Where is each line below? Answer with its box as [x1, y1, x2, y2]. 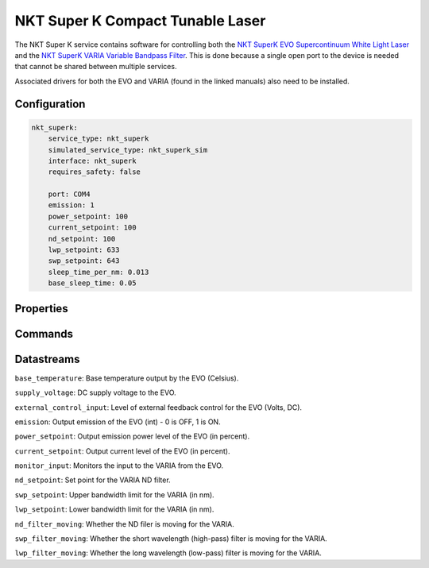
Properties [14, 302, 68, 315]
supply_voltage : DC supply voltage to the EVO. [14, 388, 176, 397]
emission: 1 [48, 201, 95, 210]
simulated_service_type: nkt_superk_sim [48, 145, 208, 154]
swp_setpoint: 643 [48, 257, 120, 265]
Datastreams [14, 352, 80, 365]
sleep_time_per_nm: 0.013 [48, 267, 149, 276]
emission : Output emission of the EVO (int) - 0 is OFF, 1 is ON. [14, 417, 222, 427]
